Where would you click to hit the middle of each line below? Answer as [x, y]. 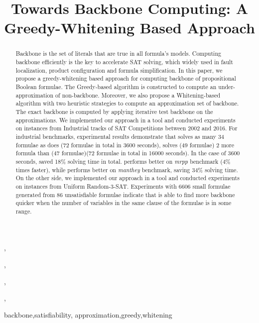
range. [24, 211]
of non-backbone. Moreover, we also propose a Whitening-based [138, 95]
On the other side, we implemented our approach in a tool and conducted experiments [128, 178]
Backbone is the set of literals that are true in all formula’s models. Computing [118, 54]
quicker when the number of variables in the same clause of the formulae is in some [124, 203]
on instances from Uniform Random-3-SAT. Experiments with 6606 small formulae [123, 186]
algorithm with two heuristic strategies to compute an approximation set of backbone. [127, 103]
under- [227, 86]
